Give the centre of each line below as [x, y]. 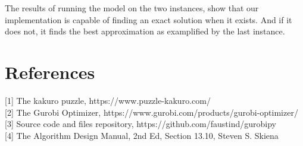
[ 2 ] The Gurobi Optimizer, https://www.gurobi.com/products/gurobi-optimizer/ [151, 112]
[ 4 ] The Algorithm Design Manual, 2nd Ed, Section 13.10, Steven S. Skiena [142, 135]
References [50, 72]
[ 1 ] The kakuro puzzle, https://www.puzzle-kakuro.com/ [108, 100]
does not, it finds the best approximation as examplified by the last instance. [145, 31]
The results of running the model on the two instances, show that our [132, 8]
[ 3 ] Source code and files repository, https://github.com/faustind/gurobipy [140, 124]
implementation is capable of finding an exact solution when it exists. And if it [149, 19]
